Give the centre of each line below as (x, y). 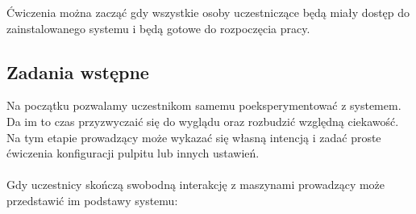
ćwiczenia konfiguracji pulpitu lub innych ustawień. (133, 153)
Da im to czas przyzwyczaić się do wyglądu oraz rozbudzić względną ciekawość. (203, 121)
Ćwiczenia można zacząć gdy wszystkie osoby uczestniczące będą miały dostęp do (208, 12)
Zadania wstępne (78, 71)
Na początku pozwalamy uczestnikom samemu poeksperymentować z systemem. (204, 105)
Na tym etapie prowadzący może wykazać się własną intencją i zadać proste (194, 137)
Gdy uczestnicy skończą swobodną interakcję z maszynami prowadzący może (196, 185)
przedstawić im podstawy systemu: (92, 200)
